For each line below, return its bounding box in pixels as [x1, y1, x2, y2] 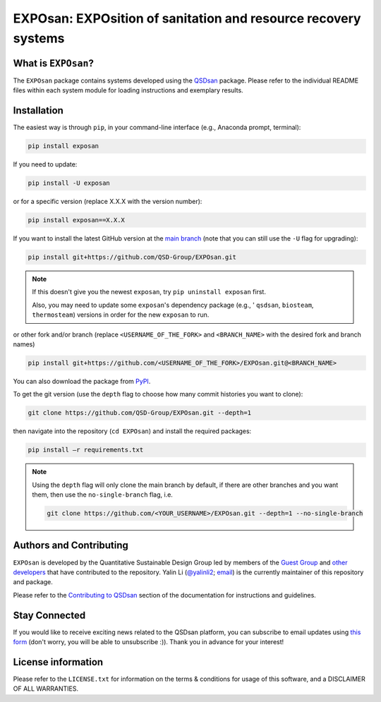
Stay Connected [13, 609, 86, 621]
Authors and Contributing [13, 540, 128, 552]
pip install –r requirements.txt [28, 446, 144, 454]
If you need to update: [13, 160, 78, 169]
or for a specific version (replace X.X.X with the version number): [13, 198, 202, 206]
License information [13, 656, 104, 668]
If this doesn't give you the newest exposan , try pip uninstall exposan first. [32, 288, 266, 296]
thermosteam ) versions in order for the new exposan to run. [32, 310, 210, 319]
